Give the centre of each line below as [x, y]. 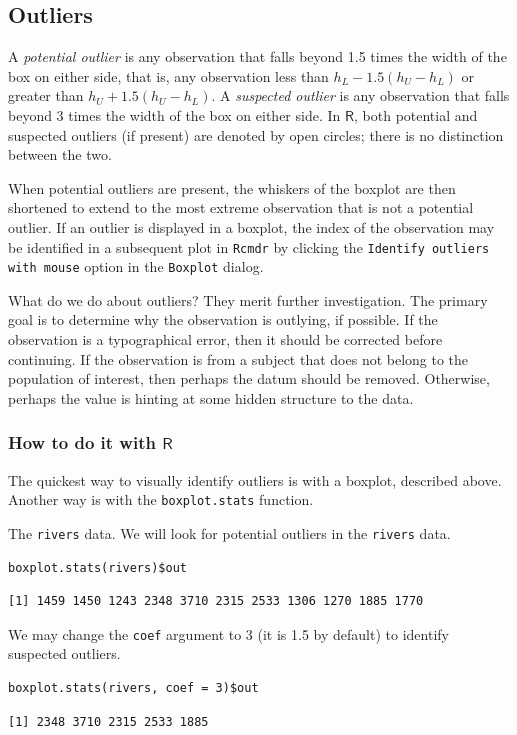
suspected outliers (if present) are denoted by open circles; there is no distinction [256, 134]
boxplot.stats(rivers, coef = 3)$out [133, 687]
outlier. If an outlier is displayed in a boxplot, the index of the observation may [251, 226]
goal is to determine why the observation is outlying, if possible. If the [223, 319]
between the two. [60, 154]
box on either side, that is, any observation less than [168, 75]
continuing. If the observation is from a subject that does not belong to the [238, 358]
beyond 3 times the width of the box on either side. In [174, 114]
